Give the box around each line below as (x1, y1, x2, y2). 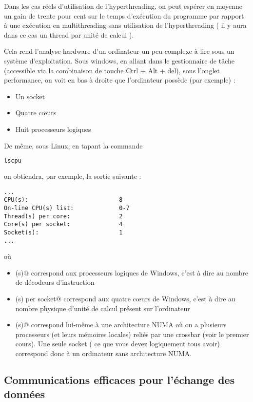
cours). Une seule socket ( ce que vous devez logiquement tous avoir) (15, 339, 220, 349)
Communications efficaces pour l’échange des (4, 372, 235, 387)
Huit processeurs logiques (15, 124, 91, 134)
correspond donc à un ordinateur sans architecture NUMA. (15, 348, 192, 358)
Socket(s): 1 (4, 229, 123, 236)
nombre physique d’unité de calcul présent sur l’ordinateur (15, 303, 190, 313)
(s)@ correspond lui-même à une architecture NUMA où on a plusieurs (15, 319, 227, 330)
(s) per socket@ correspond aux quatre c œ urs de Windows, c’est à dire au (15, 293, 235, 303)
